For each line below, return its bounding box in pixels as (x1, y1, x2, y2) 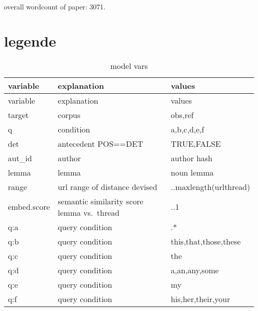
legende (4, 30, 57, 51)
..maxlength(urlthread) (171, 181, 250, 192)
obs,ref (171, 109, 194, 121)
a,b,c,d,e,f (171, 123, 204, 135)
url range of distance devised (58, 181, 157, 192)
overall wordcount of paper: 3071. (4, 1, 106, 11)
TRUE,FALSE (171, 137, 221, 149)
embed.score (8, 201, 50, 213)
